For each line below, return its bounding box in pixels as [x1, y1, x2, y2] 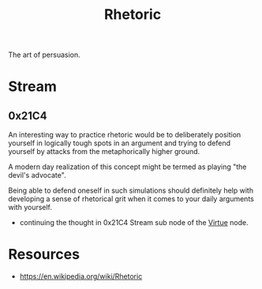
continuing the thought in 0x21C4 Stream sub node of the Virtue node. [19, 218, 249, 227]
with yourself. [8, 203, 53, 212]
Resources [8, 246, 80, 264]
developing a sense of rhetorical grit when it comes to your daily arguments [8, 194, 254, 204]
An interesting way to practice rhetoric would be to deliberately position [8, 130, 241, 140]
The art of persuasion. [8, 50, 80, 60]
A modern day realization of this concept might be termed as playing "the [8, 162, 247, 171]
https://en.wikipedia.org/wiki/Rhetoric [19, 272, 143, 281]
